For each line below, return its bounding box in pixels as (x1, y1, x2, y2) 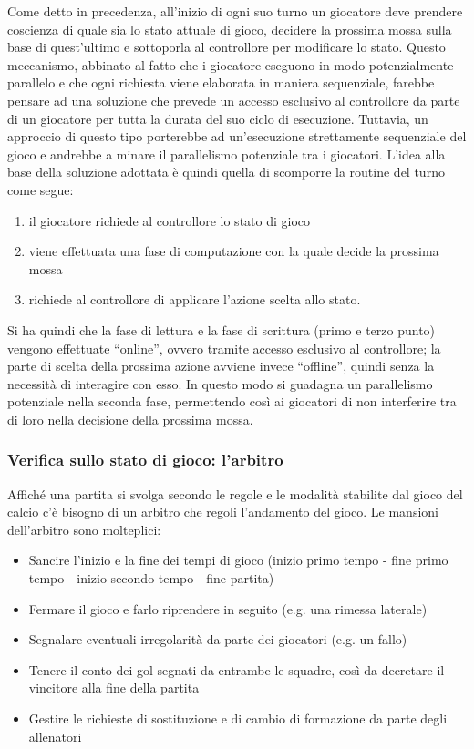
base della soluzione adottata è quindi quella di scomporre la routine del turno (7, 162, 445, 181)
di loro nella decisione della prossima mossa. (7, 409, 253, 428)
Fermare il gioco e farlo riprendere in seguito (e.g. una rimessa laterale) (28, 599, 428, 618)
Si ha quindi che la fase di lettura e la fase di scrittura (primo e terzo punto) (7, 320, 436, 339)
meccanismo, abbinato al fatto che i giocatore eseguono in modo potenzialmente (7, 55, 454, 74)
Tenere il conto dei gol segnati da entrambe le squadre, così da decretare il (28, 660, 445, 679)
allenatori (28, 726, 82, 745)
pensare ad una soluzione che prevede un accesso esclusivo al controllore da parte (7, 90, 460, 109)
